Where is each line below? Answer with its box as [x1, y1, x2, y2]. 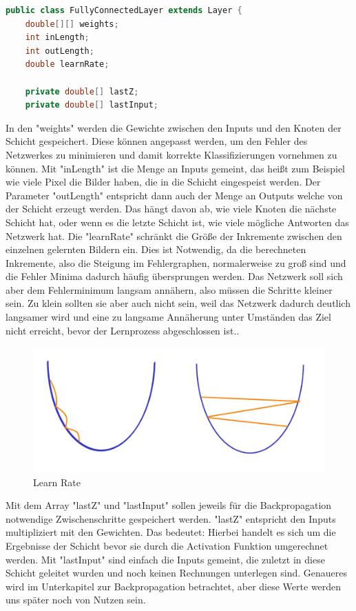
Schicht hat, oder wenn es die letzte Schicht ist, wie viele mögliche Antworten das [6, 214, 349, 229]
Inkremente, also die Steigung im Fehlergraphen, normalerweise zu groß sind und [6, 255, 346, 270]
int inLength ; [25, 32, 90, 43]
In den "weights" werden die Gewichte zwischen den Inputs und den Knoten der [6, 120, 342, 134]
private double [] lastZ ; [25, 86, 139, 97]
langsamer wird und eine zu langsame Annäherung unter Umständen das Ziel [6, 310, 331, 324]
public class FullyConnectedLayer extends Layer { [6, 6, 242, 15]
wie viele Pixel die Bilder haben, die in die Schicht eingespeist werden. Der [6, 174, 321, 189]
